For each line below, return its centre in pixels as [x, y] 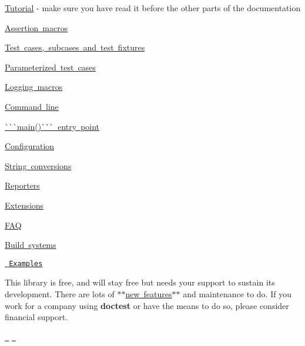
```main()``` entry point [52, 126]
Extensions [24, 205]
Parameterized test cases [50, 67]
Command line [32, 106]
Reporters [22, 185]
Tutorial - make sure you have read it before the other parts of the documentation [153, 8]
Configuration [30, 146]
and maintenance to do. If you [237, 293]
